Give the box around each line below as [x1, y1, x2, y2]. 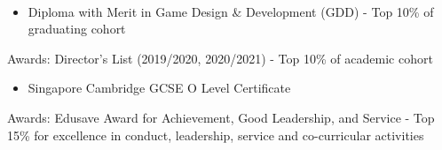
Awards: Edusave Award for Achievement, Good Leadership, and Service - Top [7, 108, 435, 126]
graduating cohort [28, 19, 126, 38]
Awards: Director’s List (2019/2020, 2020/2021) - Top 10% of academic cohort [7, 49, 433, 67]
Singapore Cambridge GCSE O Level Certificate [28, 79, 291, 97]
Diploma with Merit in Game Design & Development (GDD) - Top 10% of [28, 2, 434, 20]
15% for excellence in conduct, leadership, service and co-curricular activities [7, 125, 424, 144]
